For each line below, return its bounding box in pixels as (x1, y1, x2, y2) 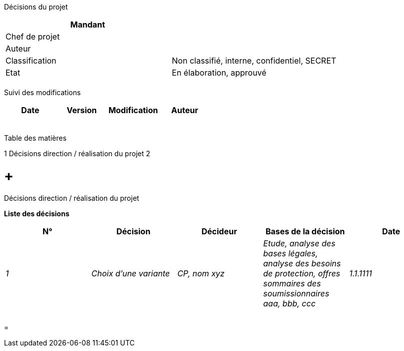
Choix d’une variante (91, 268, 170, 278)
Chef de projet (6, 32, 60, 42)
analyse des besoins (263, 258, 341, 268)
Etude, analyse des (263, 238, 335, 248)
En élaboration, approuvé (172, 68, 267, 78)
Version (67, 105, 97, 115)
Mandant (70, 20, 105, 30)
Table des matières (4, 134, 67, 142)
